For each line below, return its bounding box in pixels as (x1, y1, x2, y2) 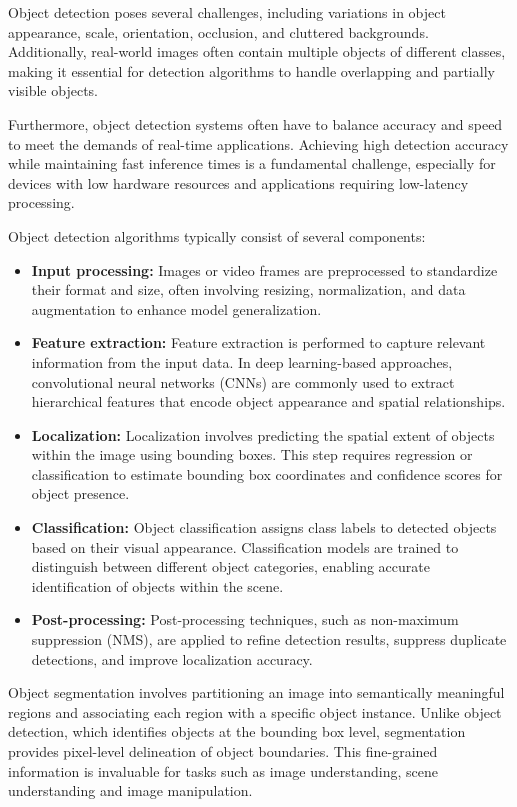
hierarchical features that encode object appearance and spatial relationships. (31, 391, 506, 412)
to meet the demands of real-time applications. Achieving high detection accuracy (8, 133, 509, 154)
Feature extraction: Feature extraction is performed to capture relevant (31, 332, 486, 353)
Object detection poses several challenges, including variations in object (8, 2, 446, 22)
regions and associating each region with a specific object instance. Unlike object (8, 701, 502, 722)
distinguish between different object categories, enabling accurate (31, 556, 430, 577)
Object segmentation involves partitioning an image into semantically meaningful (8, 682, 505, 703)
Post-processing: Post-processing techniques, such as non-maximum (31, 609, 459, 630)
